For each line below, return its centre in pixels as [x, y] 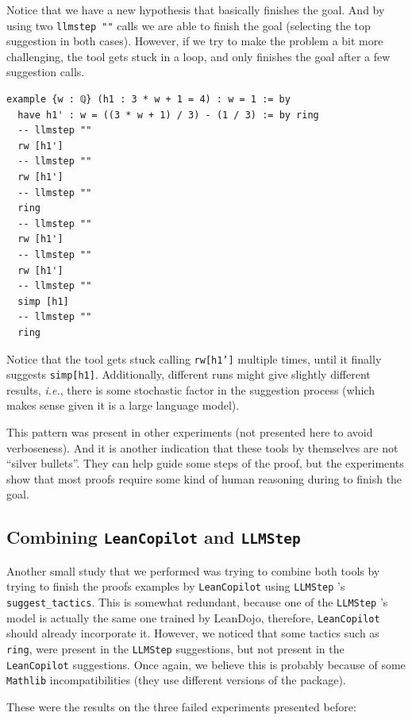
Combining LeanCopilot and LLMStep [154, 537]
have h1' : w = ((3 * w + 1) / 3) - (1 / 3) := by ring [168, 115]
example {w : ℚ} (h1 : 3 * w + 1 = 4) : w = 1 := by [148, 100]
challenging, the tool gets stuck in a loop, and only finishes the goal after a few [198, 56]
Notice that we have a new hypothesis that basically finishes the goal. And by [196, 10]
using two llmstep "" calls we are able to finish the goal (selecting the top [189, 25]
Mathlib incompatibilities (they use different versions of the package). [176, 680]
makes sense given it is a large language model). [123, 405]
